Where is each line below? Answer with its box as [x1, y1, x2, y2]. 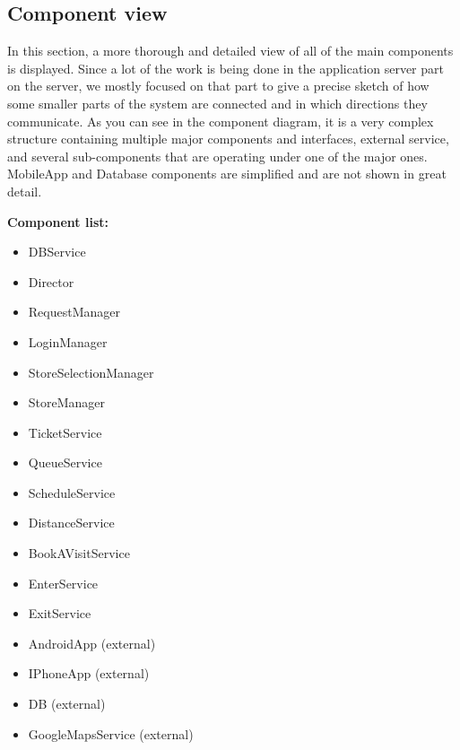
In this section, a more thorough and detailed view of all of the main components [7, 41, 454, 60]
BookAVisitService [28, 544, 130, 562]
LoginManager [28, 332, 108, 351]
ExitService [28, 604, 91, 623]
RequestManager [28, 302, 120, 321]
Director [28, 272, 74, 291]
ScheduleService [28, 483, 116, 501]
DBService [28, 242, 86, 261]
